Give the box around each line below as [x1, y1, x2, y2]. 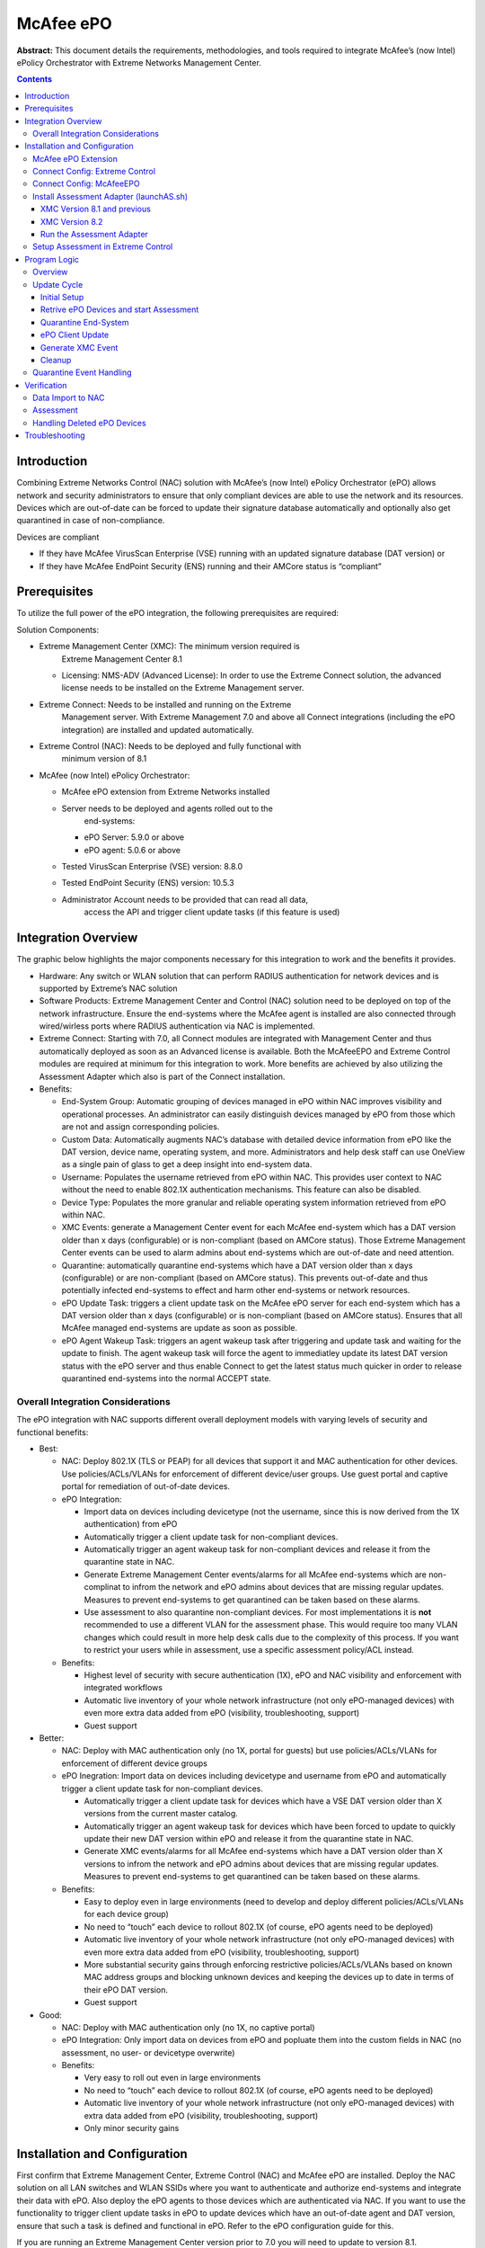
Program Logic [24, 254, 80, 264]
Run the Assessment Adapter [40, 229, 148, 240]
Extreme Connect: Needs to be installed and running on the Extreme [39, 699, 292, 709]
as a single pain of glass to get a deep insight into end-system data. [61, 1159, 313, 1170]
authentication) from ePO [84, 1519, 178, 1530]
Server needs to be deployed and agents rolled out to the [61, 803, 273, 814]
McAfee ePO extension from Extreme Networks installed [61, 787, 270, 798]
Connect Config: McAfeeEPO [32, 178, 140, 189]
